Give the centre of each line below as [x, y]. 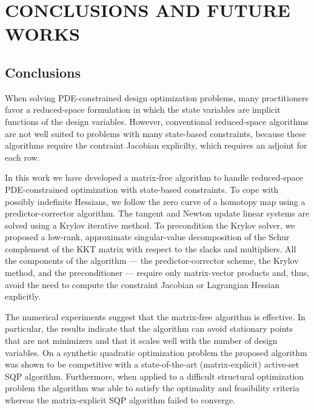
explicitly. [23, 296]
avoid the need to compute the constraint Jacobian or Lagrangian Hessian [142, 284]
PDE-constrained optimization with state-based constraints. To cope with [142, 189]
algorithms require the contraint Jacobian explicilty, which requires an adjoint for [156, 145]
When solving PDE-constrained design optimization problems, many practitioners [157, 97]
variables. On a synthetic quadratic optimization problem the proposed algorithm [156, 352]
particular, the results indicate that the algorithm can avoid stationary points [149, 328]
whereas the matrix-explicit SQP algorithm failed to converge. [120, 400]
